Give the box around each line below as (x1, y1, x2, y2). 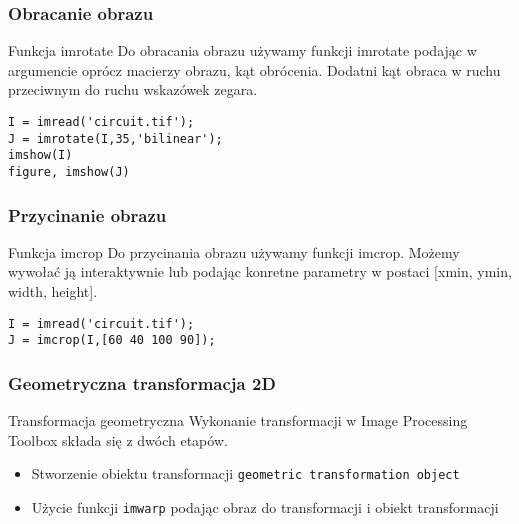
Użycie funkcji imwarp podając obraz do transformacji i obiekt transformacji (31, 497, 499, 517)
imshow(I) (8, 148, 73, 163)
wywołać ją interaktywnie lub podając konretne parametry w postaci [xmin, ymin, (8, 261, 512, 282)
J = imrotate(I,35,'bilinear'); (8, 131, 223, 146)
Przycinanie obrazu (8, 202, 167, 227)
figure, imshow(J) (8, 164, 130, 179)
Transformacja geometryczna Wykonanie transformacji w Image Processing (8, 410, 468, 431)
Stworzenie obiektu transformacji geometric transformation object (31, 463, 460, 484)
